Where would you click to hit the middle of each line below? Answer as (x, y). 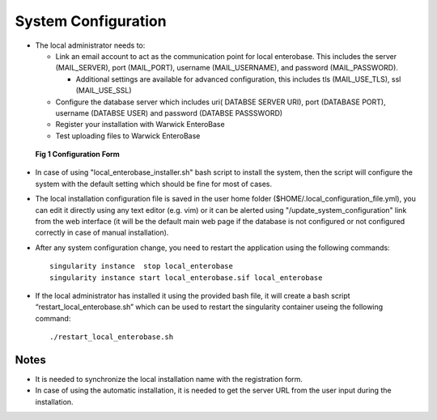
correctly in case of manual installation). (102, 233)
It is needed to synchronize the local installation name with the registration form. (169, 380)
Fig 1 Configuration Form (78, 155)
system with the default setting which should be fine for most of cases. (154, 184)
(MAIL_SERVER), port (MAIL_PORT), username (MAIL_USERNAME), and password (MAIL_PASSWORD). (227, 68)
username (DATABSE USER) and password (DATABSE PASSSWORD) (169, 112)
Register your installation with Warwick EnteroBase (140, 125)
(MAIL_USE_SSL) (104, 91)
